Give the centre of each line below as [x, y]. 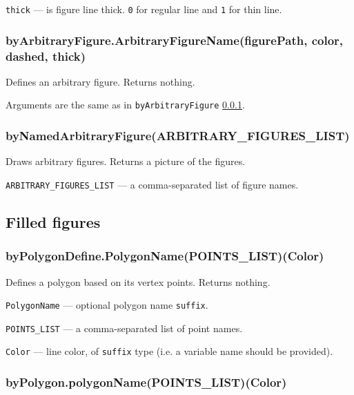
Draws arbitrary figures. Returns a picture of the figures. [126, 161]
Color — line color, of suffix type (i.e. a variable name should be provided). [169, 351]
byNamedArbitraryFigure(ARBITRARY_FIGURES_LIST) [178, 135]
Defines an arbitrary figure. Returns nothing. [100, 81]
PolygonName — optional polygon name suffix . [107, 305]
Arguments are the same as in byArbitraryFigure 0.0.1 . [125, 105]
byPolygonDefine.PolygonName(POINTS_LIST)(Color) [165, 256]
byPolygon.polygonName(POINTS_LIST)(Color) [146, 382]
